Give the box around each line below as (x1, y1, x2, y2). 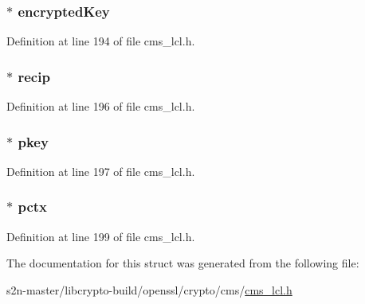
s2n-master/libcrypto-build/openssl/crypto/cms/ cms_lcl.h (6, 281, 292, 298)
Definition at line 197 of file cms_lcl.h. (6, 162, 195, 179)
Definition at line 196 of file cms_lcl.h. (6, 98, 195, 115)
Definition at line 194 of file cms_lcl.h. (6, 33, 195, 49)
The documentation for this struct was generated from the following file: (6, 255, 359, 271)
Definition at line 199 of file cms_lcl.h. (6, 228, 195, 244)
